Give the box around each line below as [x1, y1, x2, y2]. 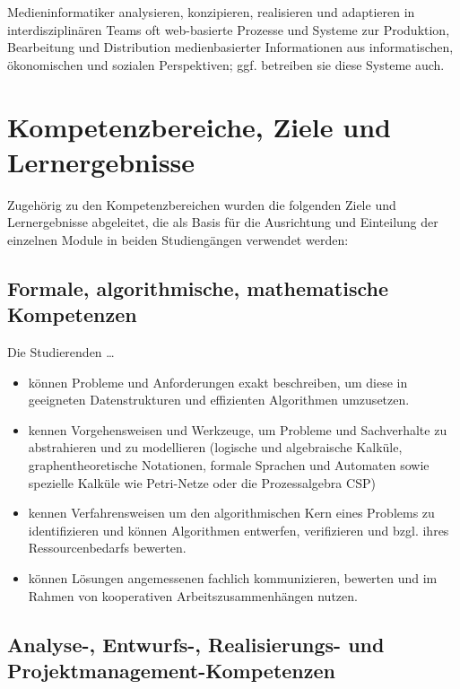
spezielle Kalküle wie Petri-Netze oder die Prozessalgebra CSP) [28, 473, 376, 492]
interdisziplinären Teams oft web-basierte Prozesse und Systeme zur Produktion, [7, 20, 450, 39]
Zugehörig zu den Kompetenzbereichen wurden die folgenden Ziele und [7, 195, 396, 214]
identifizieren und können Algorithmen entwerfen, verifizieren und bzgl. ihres [28, 520, 449, 539]
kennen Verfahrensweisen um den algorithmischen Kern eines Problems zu [28, 503, 435, 522]
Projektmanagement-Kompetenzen [7, 656, 335, 684]
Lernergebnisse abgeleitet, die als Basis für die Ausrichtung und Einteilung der [7, 213, 438, 231]
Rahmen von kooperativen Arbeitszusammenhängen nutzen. [28, 586, 358, 605]
